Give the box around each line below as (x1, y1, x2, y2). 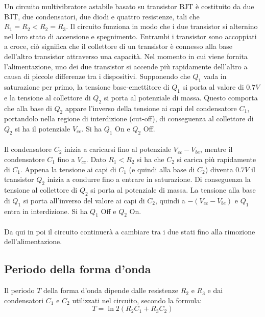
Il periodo (4, 285, 35, 296)
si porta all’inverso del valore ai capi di (23, 195, 145, 205)
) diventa (205, 164, 233, 174)
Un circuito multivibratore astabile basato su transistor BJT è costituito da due (4, 1, 254, 11)
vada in (203, 71, 227, 82)
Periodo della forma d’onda (4, 261, 151, 277)
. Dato (86, 153, 106, 164)
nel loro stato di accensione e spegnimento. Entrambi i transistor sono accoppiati (4, 31, 257, 41)
